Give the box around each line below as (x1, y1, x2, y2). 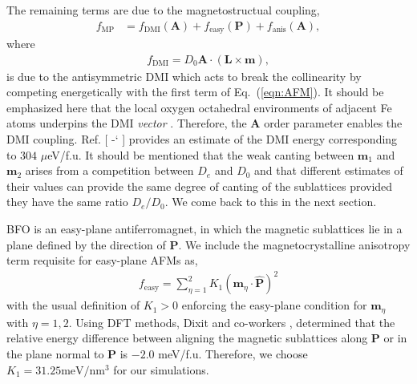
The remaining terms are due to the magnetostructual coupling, (6, 2, 320, 18)
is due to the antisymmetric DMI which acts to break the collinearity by (6, 67, 362, 84)
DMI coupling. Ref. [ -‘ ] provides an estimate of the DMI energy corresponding (6, 131, 398, 148)
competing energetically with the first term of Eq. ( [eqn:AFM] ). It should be (6, 83, 384, 100)
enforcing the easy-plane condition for (181, 297, 367, 313)
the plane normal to (6, 346, 104, 362)
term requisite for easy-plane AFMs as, (6, 252, 198, 269)
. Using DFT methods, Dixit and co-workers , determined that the (68, 313, 395, 330)
